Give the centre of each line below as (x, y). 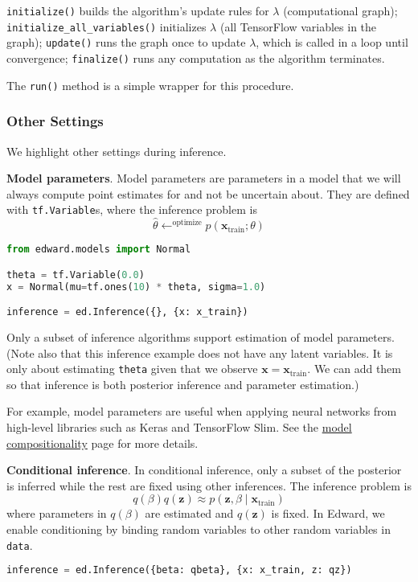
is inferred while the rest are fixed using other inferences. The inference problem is (209, 485)
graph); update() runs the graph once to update (126, 42)
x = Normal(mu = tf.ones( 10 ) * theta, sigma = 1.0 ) (136, 287)
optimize (187, 223)
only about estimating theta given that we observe (132, 369)
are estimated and (189, 513)
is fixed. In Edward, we (328, 513)
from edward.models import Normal (99, 250)
